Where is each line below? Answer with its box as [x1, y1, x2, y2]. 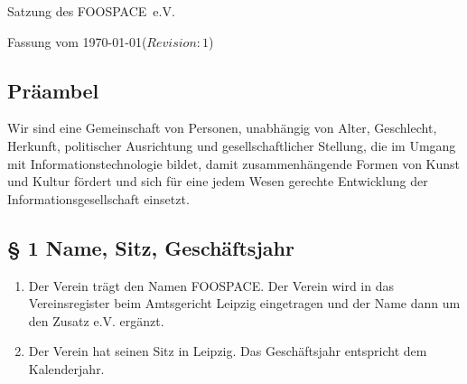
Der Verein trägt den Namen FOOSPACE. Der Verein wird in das [28, 276, 394, 295]
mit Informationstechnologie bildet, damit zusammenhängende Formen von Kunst [7, 154, 461, 173]
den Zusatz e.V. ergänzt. [28, 311, 164, 330]
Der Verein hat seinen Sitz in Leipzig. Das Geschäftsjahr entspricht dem [28, 342, 427, 361]
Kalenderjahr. [28, 359, 105, 378]
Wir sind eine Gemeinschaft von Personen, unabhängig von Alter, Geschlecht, [7, 118, 437, 137]
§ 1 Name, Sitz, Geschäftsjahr [7, 233, 294, 261]
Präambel [7, 76, 99, 104]
